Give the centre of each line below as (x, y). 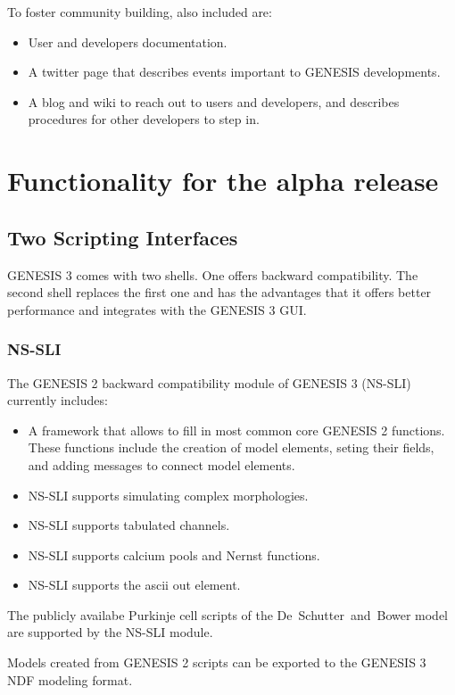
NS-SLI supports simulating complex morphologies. (168, 495)
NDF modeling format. (70, 679)
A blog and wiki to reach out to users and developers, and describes (214, 101)
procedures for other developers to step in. (144, 119)
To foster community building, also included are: (140, 12)
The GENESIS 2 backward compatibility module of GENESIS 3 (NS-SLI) (209, 382)
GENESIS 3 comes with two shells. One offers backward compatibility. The (213, 274)
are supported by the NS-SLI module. (110, 632)
